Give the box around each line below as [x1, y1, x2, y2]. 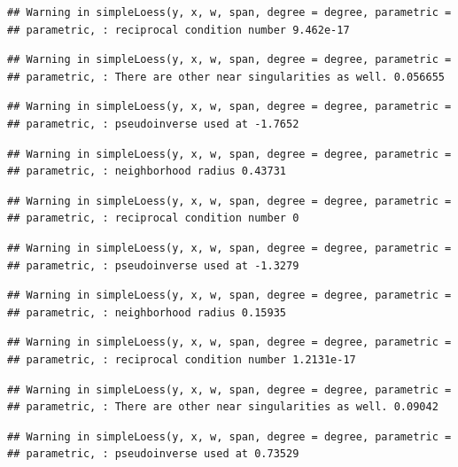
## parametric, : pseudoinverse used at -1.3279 [7, 259, 299, 272]
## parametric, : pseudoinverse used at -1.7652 [7, 117, 299, 130]
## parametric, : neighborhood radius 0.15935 [7, 306, 286, 319]
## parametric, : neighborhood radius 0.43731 [7, 165, 286, 178]
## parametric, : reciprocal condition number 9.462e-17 [7, 23, 350, 36]
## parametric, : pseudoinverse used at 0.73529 [7, 448, 299, 461]
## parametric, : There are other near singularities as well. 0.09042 [7, 401, 439, 414]
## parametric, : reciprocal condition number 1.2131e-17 [7, 353, 356, 366]
